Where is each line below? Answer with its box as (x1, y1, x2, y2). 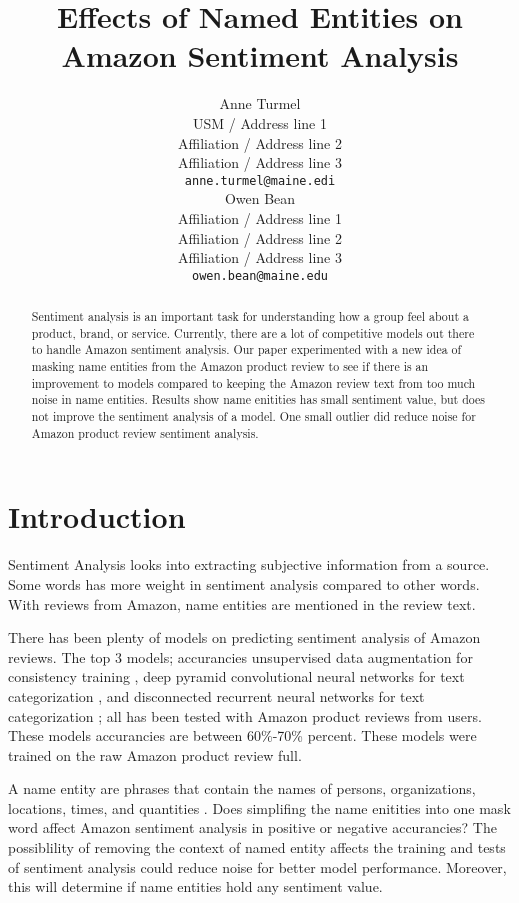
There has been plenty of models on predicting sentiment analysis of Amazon (8, 627, 481, 648)
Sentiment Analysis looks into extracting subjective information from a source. (8, 554, 490, 575)
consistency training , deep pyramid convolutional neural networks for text (8, 666, 465, 687)
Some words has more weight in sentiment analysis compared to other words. (8, 573, 480, 594)
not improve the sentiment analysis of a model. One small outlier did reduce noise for (31, 408, 476, 425)
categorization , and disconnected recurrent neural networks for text (8, 685, 425, 706)
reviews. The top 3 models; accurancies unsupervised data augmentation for (8, 646, 473, 667)
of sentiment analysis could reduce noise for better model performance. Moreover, (8, 856, 507, 877)
